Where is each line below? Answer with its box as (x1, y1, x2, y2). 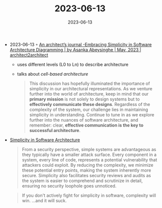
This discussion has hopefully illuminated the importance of (29, 80, 150, 86)
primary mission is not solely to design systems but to (29, 96, 140, 102)
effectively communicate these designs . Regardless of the (29, 101, 151, 107)
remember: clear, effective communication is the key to (29, 122, 144, 128)
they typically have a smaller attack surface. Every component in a (22, 152, 157, 157)
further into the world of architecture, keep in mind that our (29, 91, 149, 97)
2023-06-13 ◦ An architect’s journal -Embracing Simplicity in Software (9, 41, 152, 47)
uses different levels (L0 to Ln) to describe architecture (17, 61, 129, 67)
